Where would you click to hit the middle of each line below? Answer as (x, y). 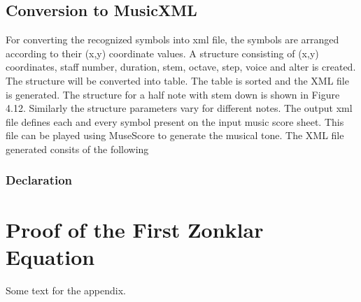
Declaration (39, 180)
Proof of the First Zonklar (135, 229)
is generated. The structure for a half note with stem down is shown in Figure (173, 94)
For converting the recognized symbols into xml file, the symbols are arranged (172, 39)
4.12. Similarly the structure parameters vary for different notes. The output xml (179, 108)
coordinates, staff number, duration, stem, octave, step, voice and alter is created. (181, 67)
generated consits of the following (77, 149)
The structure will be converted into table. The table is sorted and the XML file (177, 80)
